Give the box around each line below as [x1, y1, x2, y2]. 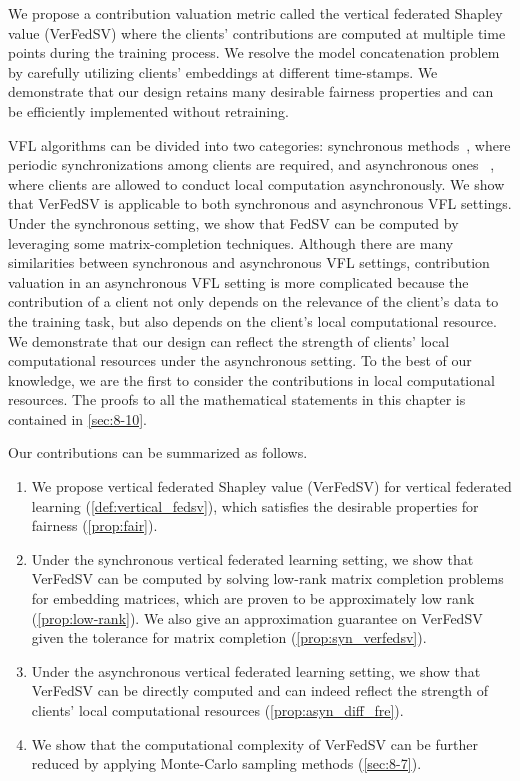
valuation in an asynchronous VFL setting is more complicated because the [8, 271, 469, 292]
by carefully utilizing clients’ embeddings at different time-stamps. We [8, 61, 438, 82]
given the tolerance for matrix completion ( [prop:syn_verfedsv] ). [31, 627, 427, 648]
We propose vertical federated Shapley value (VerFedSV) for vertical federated [31, 476, 512, 497]
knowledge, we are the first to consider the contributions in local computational [8, 369, 495, 390]
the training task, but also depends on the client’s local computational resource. [8, 310, 497, 331]
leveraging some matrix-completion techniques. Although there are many [8, 232, 454, 253]
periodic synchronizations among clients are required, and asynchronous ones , [8, 154, 495, 175]
